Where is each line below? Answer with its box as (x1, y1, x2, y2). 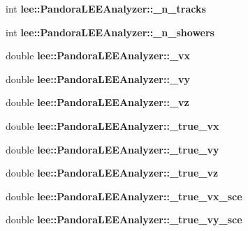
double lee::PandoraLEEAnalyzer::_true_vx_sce (6, 188, 242, 203)
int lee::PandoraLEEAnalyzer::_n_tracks (6, 1, 206, 15)
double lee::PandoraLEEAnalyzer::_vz (6, 95, 189, 110)
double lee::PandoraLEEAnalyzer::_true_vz (6, 165, 219, 180)
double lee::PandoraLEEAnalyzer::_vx (6, 48, 191, 63)
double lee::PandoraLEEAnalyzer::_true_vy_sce (6, 212, 242, 227)
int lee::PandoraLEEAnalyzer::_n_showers (6, 24, 214, 39)
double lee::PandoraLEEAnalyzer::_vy (6, 71, 191, 86)
